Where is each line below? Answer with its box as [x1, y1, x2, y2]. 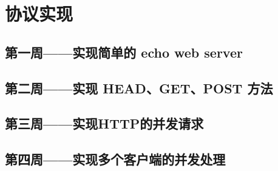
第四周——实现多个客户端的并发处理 [5, 150, 226, 169]
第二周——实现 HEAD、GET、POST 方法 [5, 78, 273, 97]
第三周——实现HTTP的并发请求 [5, 114, 204, 133]
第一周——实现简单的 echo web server [5, 42, 243, 61]
